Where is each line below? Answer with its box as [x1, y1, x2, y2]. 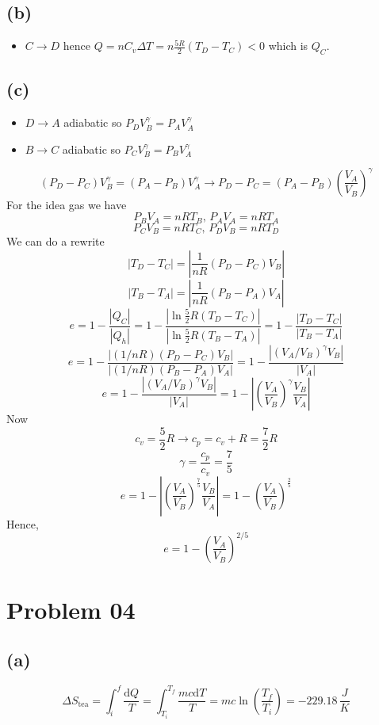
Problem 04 [6, 593, 136, 625]
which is [268, 37, 308, 54]
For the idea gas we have [6, 196, 127, 212]
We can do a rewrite [6, 233, 105, 250]
